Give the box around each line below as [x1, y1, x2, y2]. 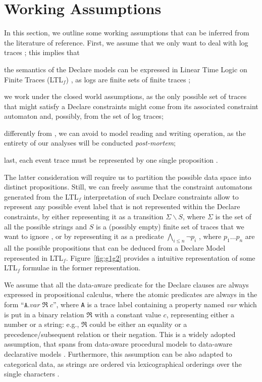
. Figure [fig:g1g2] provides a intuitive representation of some [66, 252, 255, 263]
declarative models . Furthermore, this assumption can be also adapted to [4, 349, 232, 359]
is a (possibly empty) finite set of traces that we [96, 221, 244, 231]
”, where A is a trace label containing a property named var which [53, 299, 257, 309]
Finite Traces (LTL [4, 74, 63, 84]
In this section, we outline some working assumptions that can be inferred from [4, 27, 249, 38]
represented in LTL [4, 252, 64, 263]
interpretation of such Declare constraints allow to [83, 191, 239, 202]
